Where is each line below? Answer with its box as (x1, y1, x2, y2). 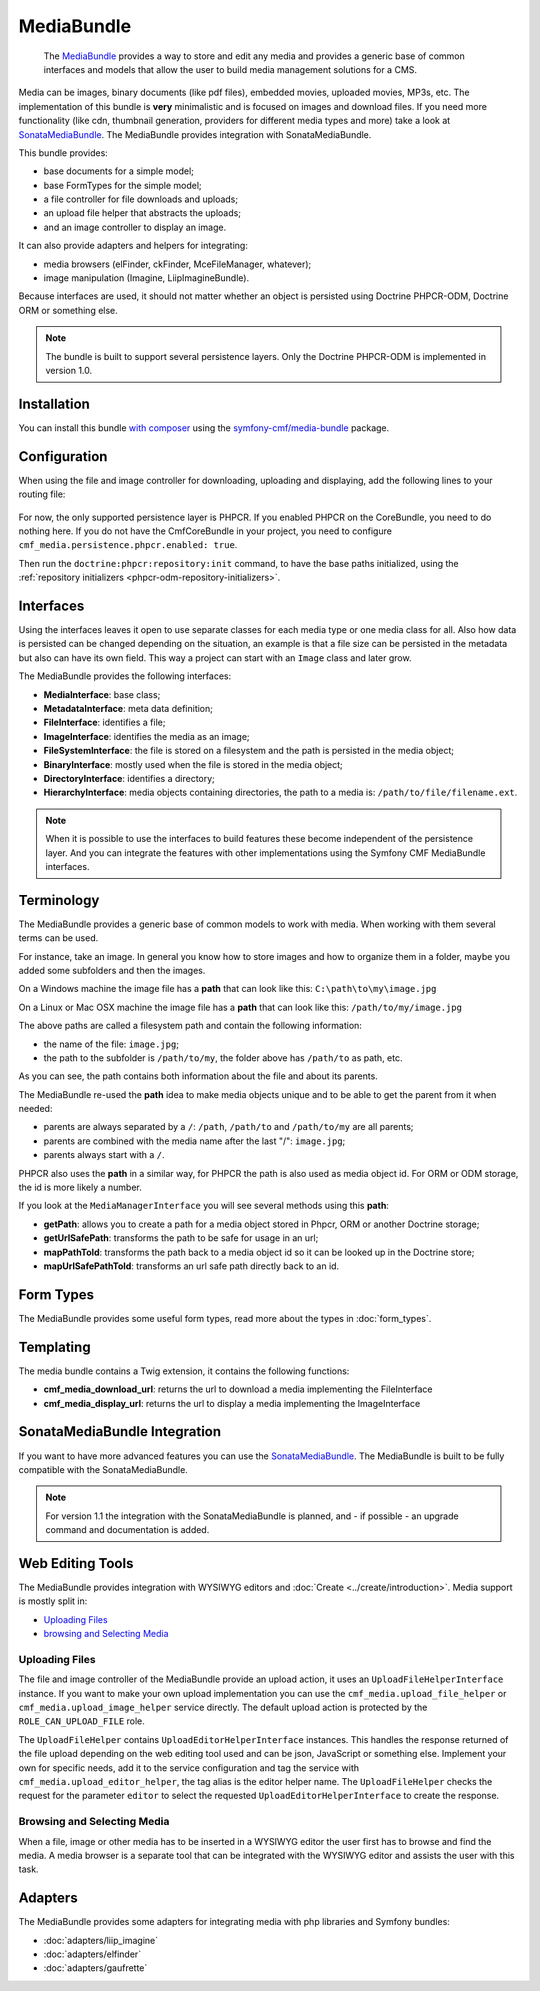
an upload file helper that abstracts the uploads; (43, 207, 242, 219)
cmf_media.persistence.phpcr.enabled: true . (18, 539, 238, 551)
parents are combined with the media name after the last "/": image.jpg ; (43, 1135, 346, 1147)
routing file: (18, 488, 66, 500)
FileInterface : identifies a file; (43, 716, 166, 729)
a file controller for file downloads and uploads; (43, 193, 239, 205)
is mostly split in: (18, 1595, 88, 1607)
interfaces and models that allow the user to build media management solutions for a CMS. (43, 63, 418, 75)
